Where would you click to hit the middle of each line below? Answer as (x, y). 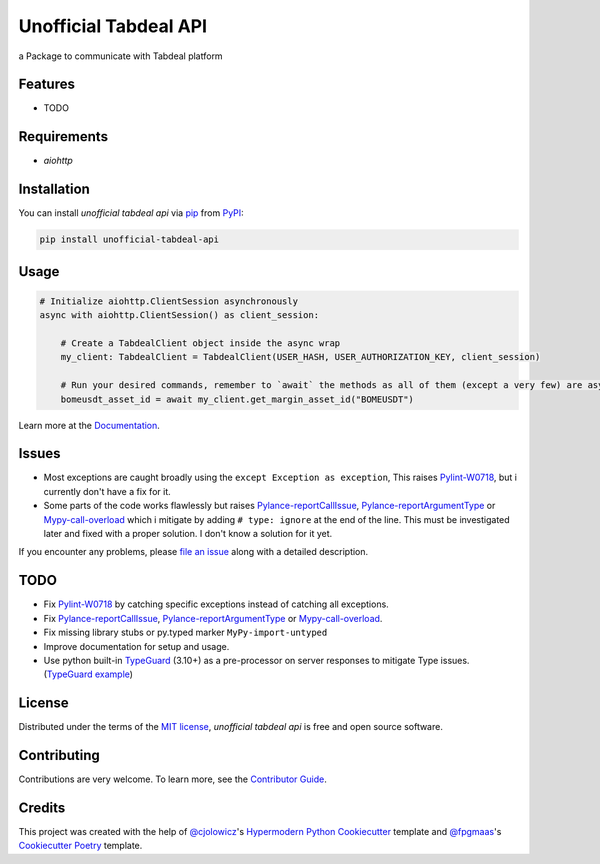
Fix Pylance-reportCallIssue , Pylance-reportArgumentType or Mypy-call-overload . (213, 618)
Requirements (63, 136)
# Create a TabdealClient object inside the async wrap (200, 343)
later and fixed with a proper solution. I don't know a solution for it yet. (188, 534)
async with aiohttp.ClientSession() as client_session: (179, 315)
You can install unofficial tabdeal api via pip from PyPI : (131, 213)
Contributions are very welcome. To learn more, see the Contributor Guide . (172, 779)
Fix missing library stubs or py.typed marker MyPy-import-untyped (185, 632)
